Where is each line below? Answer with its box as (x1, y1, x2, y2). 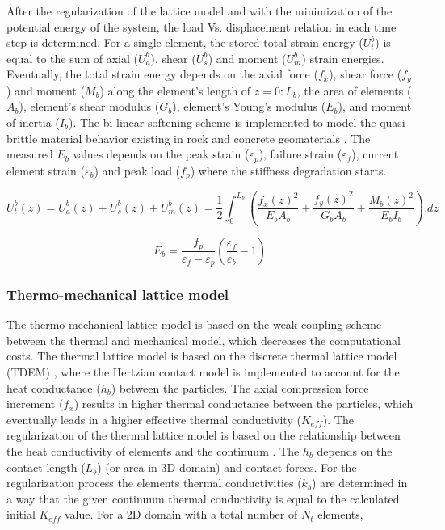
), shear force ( (329, 65, 402, 82)
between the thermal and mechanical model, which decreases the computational (6, 331, 401, 348)
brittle (6, 129, 38, 146)
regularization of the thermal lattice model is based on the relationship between (6, 427, 401, 444)
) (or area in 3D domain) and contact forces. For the (97, 458, 357, 475)
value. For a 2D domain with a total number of (65, 506, 298, 523)
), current (351, 145, 399, 162)
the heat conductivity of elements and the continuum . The (6, 442, 300, 459)
